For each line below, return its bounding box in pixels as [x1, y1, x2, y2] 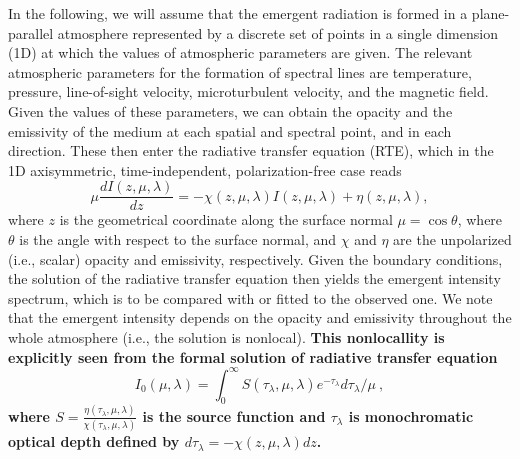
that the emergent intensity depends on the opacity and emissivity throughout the [8, 307, 512, 328]
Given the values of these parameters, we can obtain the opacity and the [8, 100, 453, 121]
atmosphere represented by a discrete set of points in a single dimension [57, 22, 498, 43]
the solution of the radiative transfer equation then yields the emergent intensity [8, 268, 501, 289]
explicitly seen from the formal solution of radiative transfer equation [8, 346, 498, 367]
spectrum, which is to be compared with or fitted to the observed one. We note [8, 287, 493, 308]
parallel [8, 22, 54, 43]
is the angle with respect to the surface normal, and [19, 229, 337, 249]
